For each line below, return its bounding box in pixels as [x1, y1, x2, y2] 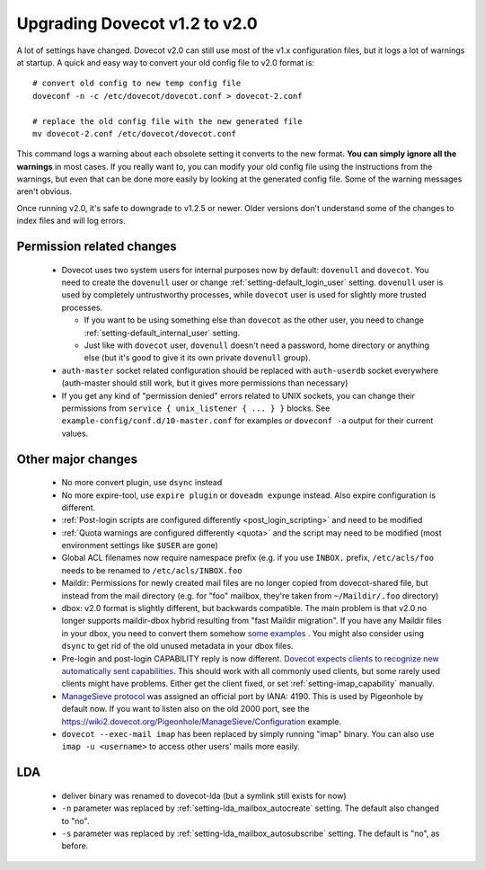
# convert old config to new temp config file [32, 78, 242, 89]
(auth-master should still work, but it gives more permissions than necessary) [61, 377, 348, 388]
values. [61, 428, 89, 439]
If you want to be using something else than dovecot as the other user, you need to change [84, 315, 424, 325]
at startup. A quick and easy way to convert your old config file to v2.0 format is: [16, 57, 314, 67]
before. [61, 840, 89, 851]
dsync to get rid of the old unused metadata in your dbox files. [61, 641, 294, 652]
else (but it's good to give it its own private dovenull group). [84, 352, 312, 363]
